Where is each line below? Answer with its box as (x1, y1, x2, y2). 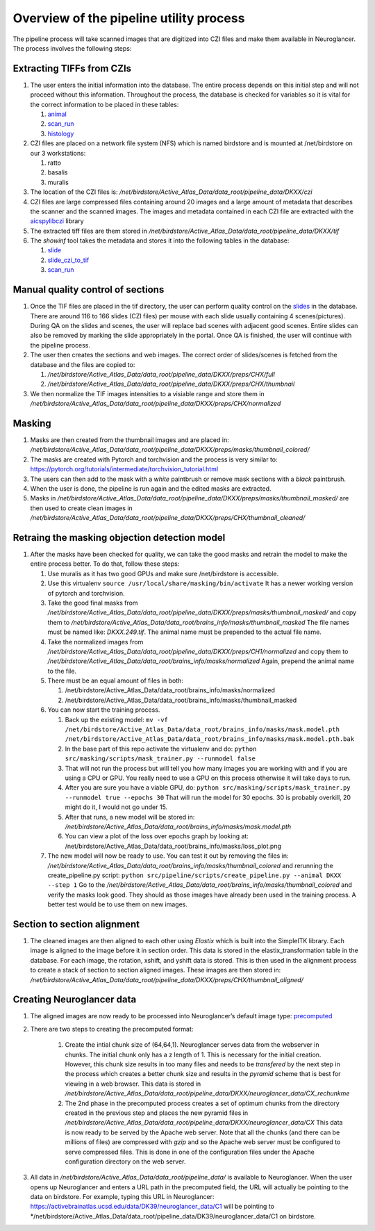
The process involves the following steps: (12, 44, 132, 52)
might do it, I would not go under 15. (65, 803, 168, 811)
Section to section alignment (12, 918, 140, 930)
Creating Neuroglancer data (12, 994, 137, 1006)
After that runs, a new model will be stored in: (65, 813, 195, 821)
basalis (47, 168, 68, 177)
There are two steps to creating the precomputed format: (30, 1025, 194, 1033)
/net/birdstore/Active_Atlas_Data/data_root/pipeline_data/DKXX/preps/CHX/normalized (30, 400, 281, 408)
